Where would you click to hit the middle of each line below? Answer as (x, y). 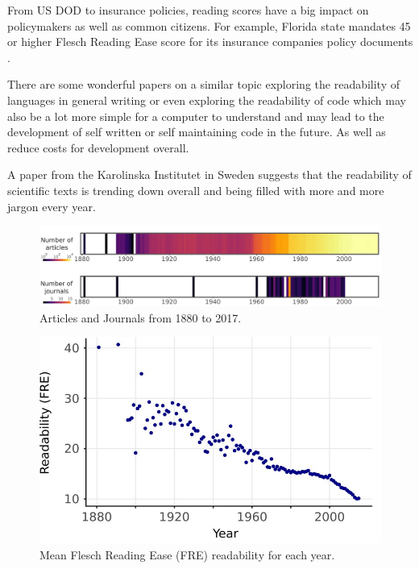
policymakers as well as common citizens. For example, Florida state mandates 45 (209, 25)
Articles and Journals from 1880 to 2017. (141, 317)
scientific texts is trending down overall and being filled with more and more (196, 190)
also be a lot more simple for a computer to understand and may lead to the (196, 116)
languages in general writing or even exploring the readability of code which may (207, 100)
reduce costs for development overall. (98, 147)
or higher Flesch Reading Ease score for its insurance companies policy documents (210, 42)
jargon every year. (52, 206)
